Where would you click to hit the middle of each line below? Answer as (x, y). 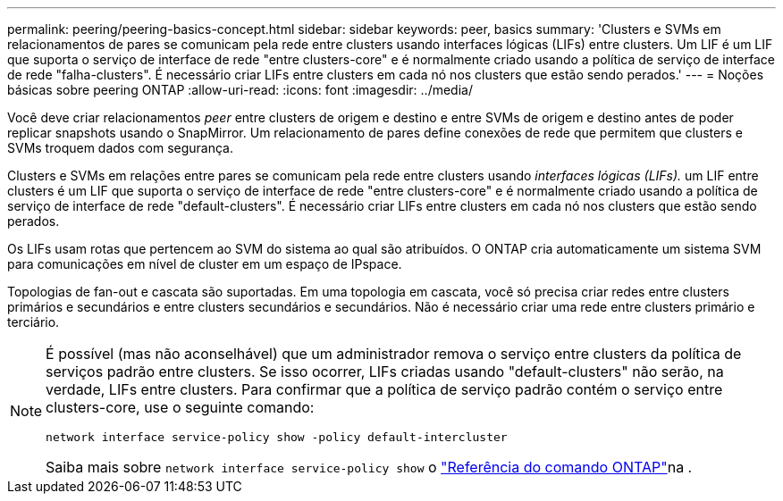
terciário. (34, 322)
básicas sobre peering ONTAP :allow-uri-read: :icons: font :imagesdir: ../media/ (240, 90)
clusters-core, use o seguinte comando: (180, 407)
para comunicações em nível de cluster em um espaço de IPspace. (205, 264)
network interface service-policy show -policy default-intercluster (277, 437)
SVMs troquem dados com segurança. (121, 148)
